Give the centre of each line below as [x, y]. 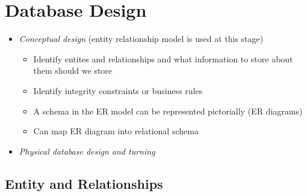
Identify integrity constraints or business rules [118, 90]
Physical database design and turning [87, 151]
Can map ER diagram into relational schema [116, 131]
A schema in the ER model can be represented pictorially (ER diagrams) [168, 111]
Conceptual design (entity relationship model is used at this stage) [141, 39]
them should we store [73, 70]
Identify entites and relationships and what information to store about [163, 58]
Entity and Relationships [84, 183]
